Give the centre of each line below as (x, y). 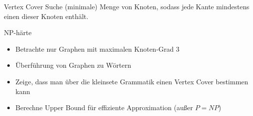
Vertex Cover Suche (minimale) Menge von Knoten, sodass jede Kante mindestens (127, 6)
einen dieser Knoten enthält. (46, 16)
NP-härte (18, 32)
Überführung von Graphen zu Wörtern (73, 65)
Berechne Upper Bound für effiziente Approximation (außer (104, 107)
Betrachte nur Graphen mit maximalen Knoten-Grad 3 (97, 48)
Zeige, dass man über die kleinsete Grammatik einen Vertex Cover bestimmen (132, 81)
